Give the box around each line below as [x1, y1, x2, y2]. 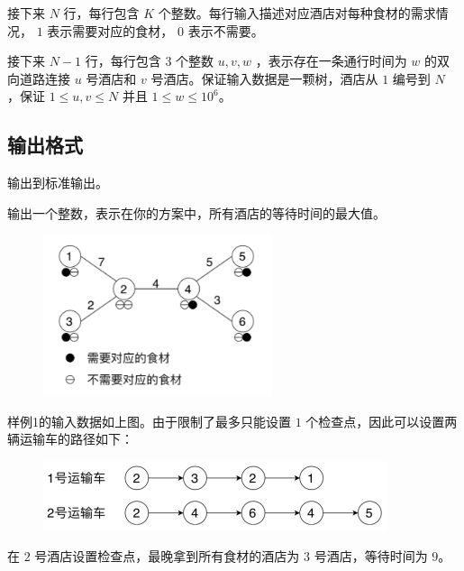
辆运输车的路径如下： [7, 429, 133, 448]
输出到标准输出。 [7, 173, 108, 192]
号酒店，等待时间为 [314, 546, 428, 565]
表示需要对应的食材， [47, 21, 174, 40]
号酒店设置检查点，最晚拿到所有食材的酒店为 [34, 546, 300, 565]
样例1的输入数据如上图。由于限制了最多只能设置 [7, 411, 291, 430]
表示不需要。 [187, 21, 264, 40]
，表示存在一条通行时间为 [255, 51, 407, 70]
